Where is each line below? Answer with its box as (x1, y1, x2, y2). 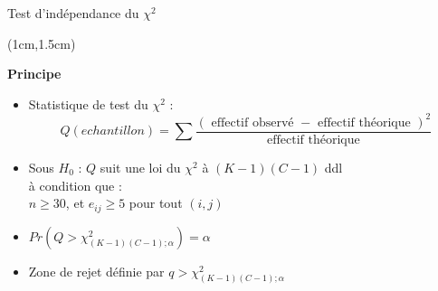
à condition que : (28, 175, 122, 194)
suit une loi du (100, 157, 181, 176)
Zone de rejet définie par (28, 261, 165, 280)
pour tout (129, 193, 183, 212)
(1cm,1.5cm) (7, 33, 76, 52)
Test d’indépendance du (7, 4, 139, 22)
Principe (7, 64, 62, 83)
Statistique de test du (28, 94, 148, 113)
